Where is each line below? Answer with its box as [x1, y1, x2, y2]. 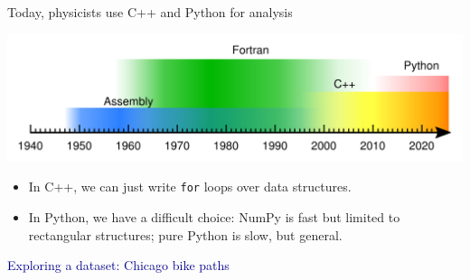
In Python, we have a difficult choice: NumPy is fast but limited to [28, 208, 400, 227]
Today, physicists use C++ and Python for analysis [7, 3, 293, 21]
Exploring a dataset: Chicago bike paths [7, 256, 230, 275]
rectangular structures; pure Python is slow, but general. [28, 225, 343, 244]
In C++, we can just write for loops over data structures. [28, 177, 352, 196]
